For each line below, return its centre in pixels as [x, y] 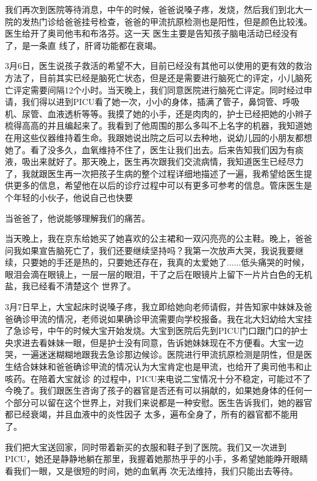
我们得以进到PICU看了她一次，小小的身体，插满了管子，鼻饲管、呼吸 [161, 102]
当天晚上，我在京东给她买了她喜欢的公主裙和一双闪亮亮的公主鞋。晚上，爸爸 [158, 238]
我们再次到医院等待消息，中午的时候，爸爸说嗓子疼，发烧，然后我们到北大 [154, 9]
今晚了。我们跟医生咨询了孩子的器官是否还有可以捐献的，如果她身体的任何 [154, 390]
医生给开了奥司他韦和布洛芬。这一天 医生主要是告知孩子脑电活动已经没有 [151, 33]
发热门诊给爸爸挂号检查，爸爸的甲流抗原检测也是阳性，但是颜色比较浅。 [167, 21]
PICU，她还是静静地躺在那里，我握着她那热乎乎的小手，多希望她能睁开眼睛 [157, 459]
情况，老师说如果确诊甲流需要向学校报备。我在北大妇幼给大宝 [180, 318]
